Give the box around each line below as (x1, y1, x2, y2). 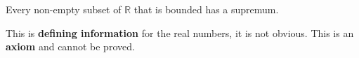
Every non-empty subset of (6, 2, 122, 16)
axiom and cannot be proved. (6, 39, 135, 54)
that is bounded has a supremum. (133, 2, 279, 16)
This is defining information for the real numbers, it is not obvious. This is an (6, 25, 354, 40)
